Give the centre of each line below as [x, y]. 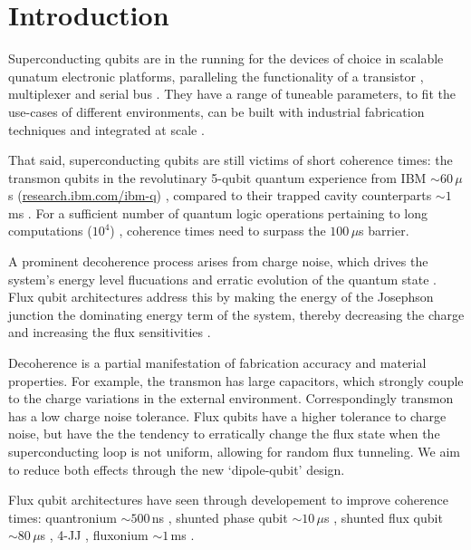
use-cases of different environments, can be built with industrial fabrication [216, 111]
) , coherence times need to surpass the [218, 231]
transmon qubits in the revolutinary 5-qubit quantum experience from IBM [217, 177]
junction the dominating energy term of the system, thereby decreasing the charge [236, 314]
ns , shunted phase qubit [220, 517]
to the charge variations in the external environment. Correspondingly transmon [231, 398]
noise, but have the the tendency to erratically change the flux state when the [224, 434]
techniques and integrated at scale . [106, 129]
